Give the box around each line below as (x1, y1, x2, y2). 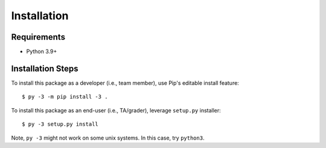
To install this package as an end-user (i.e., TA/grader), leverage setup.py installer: (11, 106, 222, 114)
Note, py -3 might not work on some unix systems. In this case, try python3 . (11, 134, 205, 141)
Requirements (11, 32, 66, 42)
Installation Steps (11, 63, 78, 73)
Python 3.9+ (26, 48, 57, 55)
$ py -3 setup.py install (22, 121, 99, 128)
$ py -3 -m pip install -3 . (22, 93, 108, 100)
